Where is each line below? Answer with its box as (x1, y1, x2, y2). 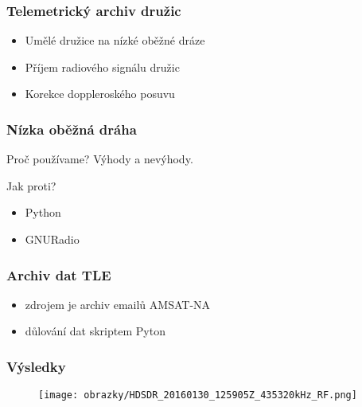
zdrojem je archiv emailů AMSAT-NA (25, 295, 211, 312)
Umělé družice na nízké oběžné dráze (25, 32, 205, 49)
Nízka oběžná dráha (6, 119, 137, 139)
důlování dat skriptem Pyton (25, 323, 165, 339)
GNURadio (25, 231, 80, 247)
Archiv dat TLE (6, 264, 111, 284)
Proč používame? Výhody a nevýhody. (6, 151, 193, 167)
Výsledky (6, 356, 66, 376)
